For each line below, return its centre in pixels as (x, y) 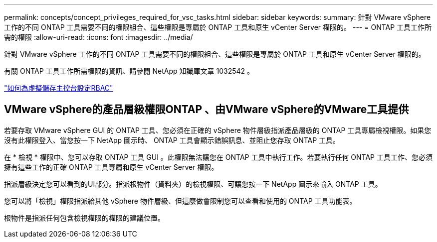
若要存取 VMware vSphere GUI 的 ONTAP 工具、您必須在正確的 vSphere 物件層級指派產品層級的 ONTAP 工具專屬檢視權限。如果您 (218, 130)
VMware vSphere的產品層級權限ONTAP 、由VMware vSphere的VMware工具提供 (207, 110)
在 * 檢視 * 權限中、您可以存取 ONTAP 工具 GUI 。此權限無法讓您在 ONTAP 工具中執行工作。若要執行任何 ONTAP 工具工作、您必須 (218, 157)
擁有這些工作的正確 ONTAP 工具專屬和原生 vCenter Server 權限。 (111, 167)
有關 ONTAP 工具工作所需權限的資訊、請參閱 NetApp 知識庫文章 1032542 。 (129, 71)
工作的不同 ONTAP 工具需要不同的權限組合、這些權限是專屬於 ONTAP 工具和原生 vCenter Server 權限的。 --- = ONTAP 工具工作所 (218, 27)
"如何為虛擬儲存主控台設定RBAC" (59, 88)
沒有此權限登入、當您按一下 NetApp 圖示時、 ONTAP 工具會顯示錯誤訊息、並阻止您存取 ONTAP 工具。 (172, 140)
